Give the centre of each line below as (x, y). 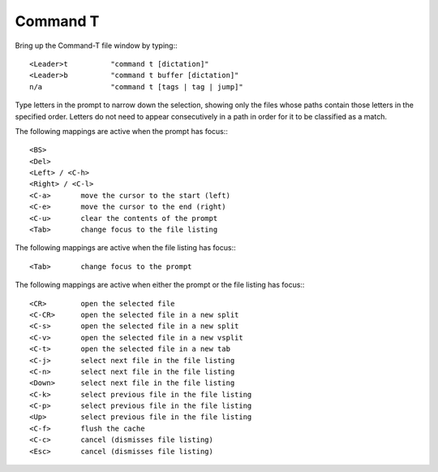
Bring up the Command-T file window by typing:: (96, 45)
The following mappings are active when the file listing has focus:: (125, 248)
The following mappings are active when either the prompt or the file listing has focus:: (160, 285)
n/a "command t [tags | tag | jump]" (136, 87)
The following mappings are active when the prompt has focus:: (122, 131)
